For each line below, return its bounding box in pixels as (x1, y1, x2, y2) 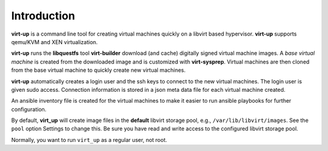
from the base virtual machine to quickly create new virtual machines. (11, 66, 186, 74)
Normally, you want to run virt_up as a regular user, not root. (11, 136, 167, 143)
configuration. (11, 106, 47, 113)
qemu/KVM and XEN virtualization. (11, 38, 98, 45)
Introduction (11, 9, 75, 22)
